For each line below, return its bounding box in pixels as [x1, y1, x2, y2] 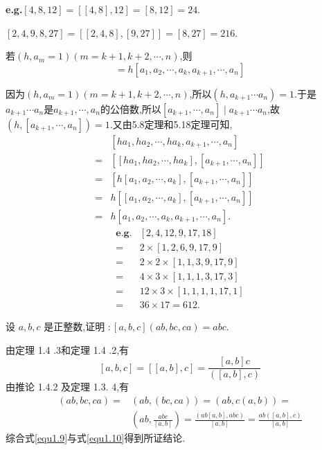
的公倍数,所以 [100, 101, 161, 116]
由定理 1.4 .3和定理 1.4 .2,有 [6, 342, 129, 357]
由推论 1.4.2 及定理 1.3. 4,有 [6, 379, 129, 394]
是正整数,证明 [44, 319, 105, 334]
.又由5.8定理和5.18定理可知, [109, 116, 233, 131]
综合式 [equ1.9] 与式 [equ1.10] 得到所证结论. [6, 431, 186, 445]
